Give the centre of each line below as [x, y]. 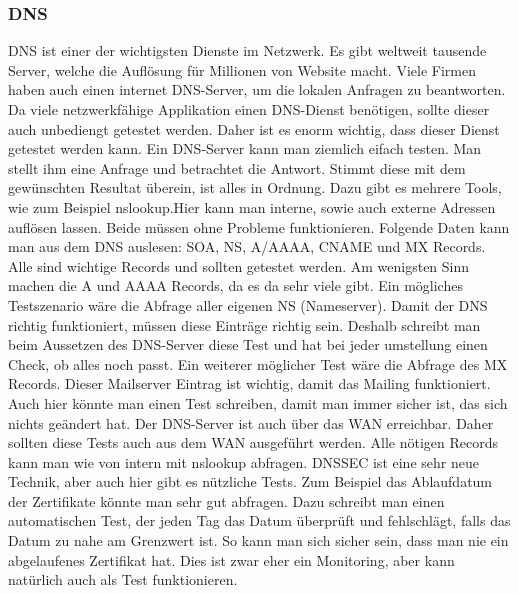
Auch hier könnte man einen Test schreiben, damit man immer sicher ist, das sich [258, 402]
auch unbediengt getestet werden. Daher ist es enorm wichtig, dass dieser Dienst [254, 128]
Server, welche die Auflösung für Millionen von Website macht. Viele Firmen [242, 69]
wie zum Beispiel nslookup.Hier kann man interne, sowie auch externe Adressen [252, 206]
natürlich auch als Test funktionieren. [123, 579]
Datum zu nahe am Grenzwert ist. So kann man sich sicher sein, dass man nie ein [258, 540]
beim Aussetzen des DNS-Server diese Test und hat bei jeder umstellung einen [248, 344]
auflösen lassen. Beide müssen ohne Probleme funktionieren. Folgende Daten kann [259, 226]
